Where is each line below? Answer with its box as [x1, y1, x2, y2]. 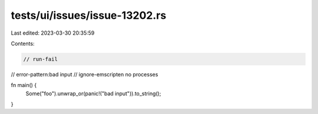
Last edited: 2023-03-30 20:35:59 [11, 29, 95, 36]
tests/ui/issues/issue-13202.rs [11, 9, 167, 22]
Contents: [11, 40, 35, 47]
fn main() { [11, 82, 37, 89]
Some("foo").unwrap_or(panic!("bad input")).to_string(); [25, 90, 161, 97]
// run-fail [23, 56, 58, 62]
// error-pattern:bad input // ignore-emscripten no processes [11, 71, 158, 78]
